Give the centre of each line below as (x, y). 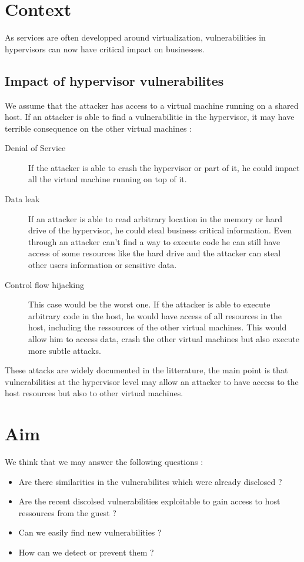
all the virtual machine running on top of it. (108, 179)
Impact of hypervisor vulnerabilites (114, 80)
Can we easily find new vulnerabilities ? (90, 532)
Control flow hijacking (45, 284)
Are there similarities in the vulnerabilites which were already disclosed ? (150, 481)
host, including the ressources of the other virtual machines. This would (158, 327)
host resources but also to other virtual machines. (94, 393)
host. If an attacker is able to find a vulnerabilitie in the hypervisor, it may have (150, 117)
